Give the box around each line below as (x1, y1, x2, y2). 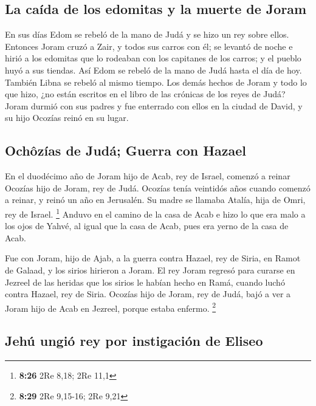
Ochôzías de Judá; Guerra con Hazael (5, 141, 247, 160)
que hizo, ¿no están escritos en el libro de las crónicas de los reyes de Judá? (5, 88, 286, 100)
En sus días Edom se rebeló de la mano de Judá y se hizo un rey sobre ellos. (5, 28, 289, 41)
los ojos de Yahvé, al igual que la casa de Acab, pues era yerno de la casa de (5, 219, 289, 232)
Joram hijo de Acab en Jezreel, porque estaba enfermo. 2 (5, 300, 216, 314)
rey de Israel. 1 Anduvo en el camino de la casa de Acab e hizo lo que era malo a (5, 205, 306, 220)
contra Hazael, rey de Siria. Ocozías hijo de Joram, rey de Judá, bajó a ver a (5, 287, 291, 300)
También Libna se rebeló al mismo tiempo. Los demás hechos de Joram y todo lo (5, 75, 307, 88)
